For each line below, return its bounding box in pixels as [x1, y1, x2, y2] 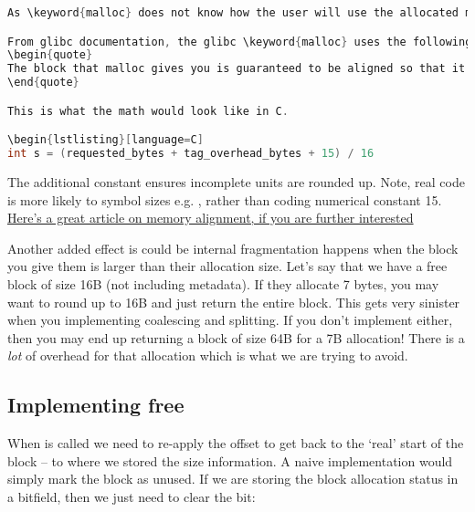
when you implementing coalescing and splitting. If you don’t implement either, [7, 310, 453, 329]
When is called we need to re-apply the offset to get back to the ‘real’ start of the [7, 434, 464, 453]
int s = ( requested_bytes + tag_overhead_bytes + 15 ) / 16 [7, 147, 375, 161]
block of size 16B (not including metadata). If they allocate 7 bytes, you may [7, 274, 439, 293]
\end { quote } [7, 76, 79, 89]
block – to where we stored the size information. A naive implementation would [7, 451, 453, 470]
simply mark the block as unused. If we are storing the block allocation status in [7, 469, 459, 488]
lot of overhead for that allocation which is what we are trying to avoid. [7, 346, 408, 365]
